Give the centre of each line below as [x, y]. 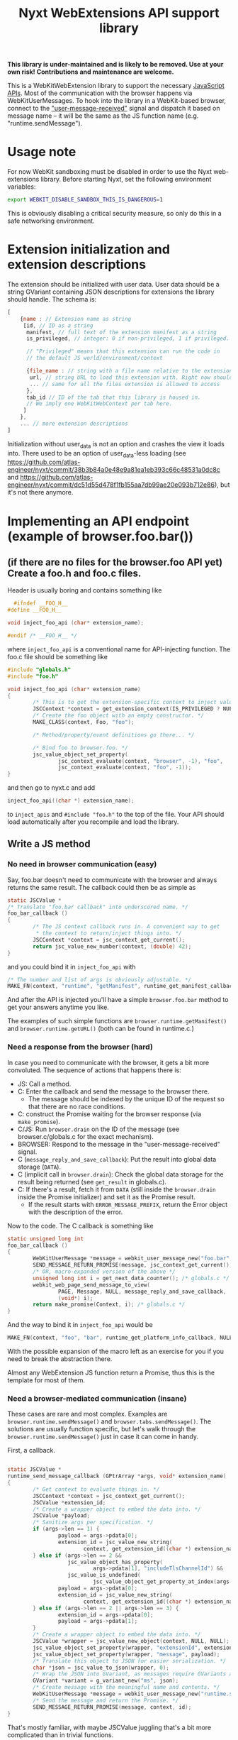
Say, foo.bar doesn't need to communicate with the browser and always [112, 880]
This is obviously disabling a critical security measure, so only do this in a [114, 213]
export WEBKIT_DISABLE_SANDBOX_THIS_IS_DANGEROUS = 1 [85, 200]
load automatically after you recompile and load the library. [93, 822]
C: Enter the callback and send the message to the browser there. [114, 1091]
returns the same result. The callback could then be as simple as [102, 887]
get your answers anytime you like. [58, 1007]
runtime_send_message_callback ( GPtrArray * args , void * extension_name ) [117, 1476]
